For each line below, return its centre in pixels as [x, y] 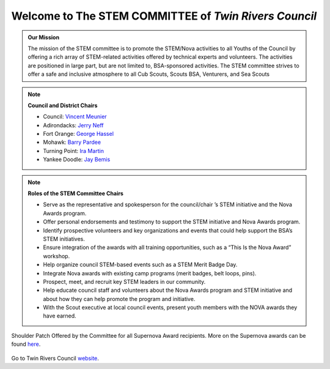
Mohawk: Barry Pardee [72, 142]
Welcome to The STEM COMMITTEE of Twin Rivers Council [164, 16]
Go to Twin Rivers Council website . [55, 358]
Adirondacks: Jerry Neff [73, 125]
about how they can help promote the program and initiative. [119, 299]
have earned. [60, 316]
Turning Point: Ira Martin [73, 151]
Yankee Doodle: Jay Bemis [77, 160]
